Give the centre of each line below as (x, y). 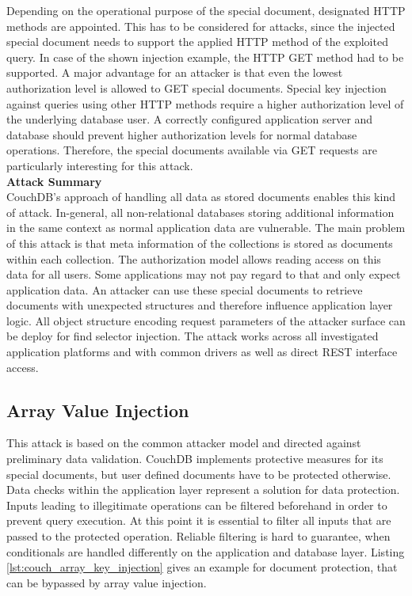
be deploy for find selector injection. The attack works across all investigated (193, 336)
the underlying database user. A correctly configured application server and (190, 119)
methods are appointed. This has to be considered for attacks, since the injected (201, 26)
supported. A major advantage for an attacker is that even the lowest (175, 72)
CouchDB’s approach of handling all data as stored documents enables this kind (201, 197)
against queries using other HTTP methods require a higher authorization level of (205, 103)
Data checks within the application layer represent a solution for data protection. (203, 490)
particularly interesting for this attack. (100, 165)
